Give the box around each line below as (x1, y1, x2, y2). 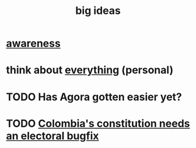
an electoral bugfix (6, 129, 99, 142)
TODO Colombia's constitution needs (6, 117, 190, 130)
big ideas (75, 4, 121, 17)
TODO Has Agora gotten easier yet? (6, 90, 183, 103)
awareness (6, 37, 61, 50)
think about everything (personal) (6, 64, 174, 77)
